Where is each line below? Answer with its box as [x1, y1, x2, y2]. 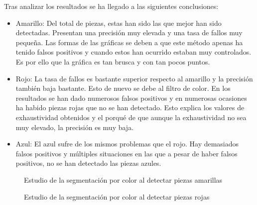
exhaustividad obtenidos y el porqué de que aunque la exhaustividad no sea [15, 112, 247, 122]
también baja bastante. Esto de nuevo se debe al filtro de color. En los [15, 83, 231, 93]
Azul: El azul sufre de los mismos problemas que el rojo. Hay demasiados [15, 138, 239, 149]
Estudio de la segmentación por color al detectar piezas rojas [24, 191, 210, 202]
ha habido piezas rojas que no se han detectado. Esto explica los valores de [15, 102, 245, 113]
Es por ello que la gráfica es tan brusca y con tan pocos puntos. [15, 56, 210, 67]
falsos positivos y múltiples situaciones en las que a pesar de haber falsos [15, 148, 238, 158]
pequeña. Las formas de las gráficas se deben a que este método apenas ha [15, 37, 243, 47]
